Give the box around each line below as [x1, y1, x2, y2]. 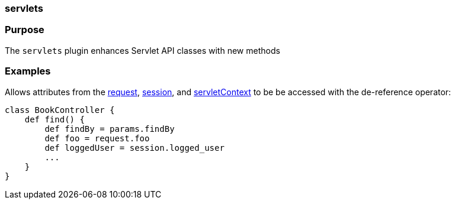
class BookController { [5, 105, 115, 115]
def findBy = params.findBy [44, 124, 175, 134]
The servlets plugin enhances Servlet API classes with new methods [5, 45, 280, 56]
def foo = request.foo [44, 133, 150, 143]
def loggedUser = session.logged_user [44, 143, 225, 153]
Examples [5, 65, 51, 77]
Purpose [5, 24, 44, 36]
